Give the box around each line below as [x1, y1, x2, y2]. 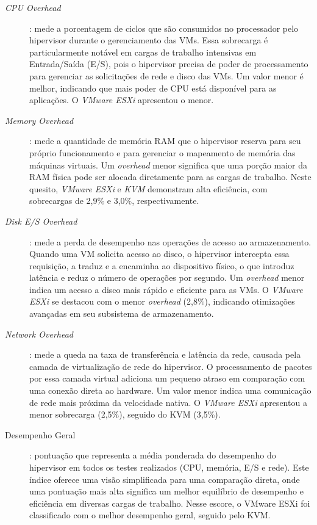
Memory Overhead [5, 114, 74, 126]
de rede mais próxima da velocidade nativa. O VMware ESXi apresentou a [29, 396, 307, 408]
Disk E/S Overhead [5, 214, 77, 227]
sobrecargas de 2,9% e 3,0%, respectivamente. [29, 194, 199, 207]
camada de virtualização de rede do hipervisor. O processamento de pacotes [29, 360, 312, 372]
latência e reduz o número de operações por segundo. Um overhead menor [29, 271, 305, 284]
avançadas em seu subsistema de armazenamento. [29, 307, 214, 320]
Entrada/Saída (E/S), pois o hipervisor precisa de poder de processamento [29, 57, 308, 70]
